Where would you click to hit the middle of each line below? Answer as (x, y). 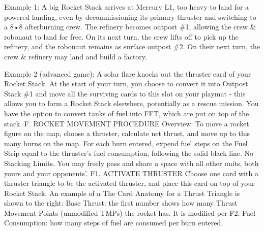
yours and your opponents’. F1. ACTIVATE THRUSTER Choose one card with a (131, 173)
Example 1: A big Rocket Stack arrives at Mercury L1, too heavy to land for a (127, 7)
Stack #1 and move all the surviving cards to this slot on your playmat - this (125, 93)
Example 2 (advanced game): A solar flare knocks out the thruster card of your (128, 73)
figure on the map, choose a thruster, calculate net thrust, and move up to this (127, 133)
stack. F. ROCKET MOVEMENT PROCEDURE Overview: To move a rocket (127, 123)
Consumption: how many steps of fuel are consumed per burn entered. (114, 223)
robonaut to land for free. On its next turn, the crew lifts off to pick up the (121, 36)
